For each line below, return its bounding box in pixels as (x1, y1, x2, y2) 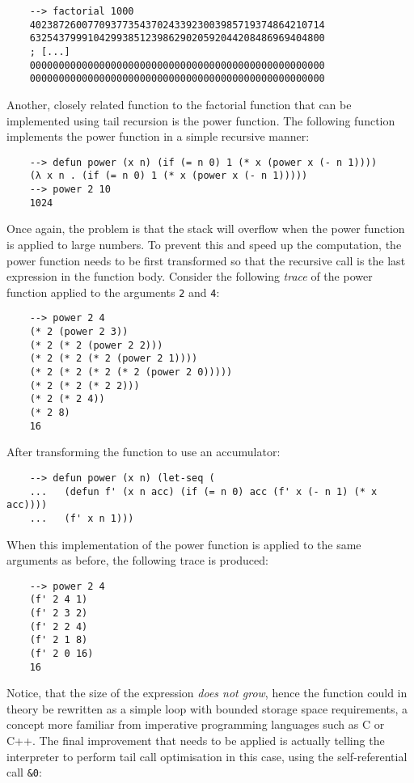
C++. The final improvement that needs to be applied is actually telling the (6, 732, 385, 749)
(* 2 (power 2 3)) (29, 326, 129, 338)
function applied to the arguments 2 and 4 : (6, 283, 220, 300)
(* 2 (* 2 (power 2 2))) (29, 339, 163, 351)
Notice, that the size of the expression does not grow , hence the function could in (6, 684, 408, 701)
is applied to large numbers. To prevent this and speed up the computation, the (6, 235, 402, 252)
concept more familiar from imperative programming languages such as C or (6, 716, 385, 733)
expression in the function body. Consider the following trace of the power (6, 268, 373, 285)
